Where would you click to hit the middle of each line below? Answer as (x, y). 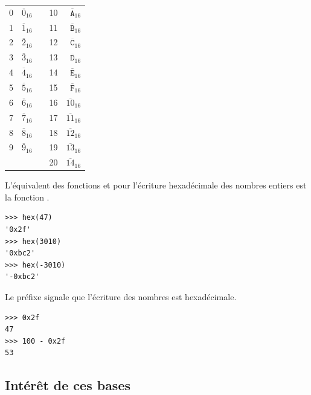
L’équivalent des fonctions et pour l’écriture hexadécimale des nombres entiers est (156, 185)
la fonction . (27, 197)
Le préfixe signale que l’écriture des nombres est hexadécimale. (121, 297)
